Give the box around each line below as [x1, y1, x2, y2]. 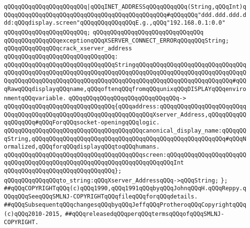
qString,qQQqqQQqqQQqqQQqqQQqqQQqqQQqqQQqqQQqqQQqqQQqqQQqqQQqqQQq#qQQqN [4, 135, 247, 142]
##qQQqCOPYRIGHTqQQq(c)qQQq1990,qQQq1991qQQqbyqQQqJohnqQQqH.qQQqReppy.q [4, 185, 247, 192]
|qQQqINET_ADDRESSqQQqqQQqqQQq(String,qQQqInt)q [87, 3, 247, 10]
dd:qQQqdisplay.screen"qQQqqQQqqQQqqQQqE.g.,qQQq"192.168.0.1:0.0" [4, 19, 226, 27]
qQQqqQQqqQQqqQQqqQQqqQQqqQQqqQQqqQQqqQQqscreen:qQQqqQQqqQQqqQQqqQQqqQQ [4, 151, 247, 158]
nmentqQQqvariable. [4, 95, 66, 102]
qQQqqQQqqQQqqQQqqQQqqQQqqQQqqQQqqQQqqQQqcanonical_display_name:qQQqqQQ [4, 127, 247, 134]
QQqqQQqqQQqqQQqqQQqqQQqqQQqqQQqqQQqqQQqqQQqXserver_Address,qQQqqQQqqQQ [4, 111, 247, 118]
